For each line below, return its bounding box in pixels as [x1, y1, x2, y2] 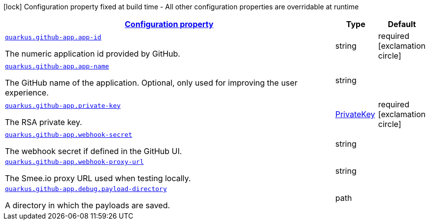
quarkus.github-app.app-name [5, 63, 109, 70]
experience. [5, 88, 49, 97]
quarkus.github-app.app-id [5, 33, 101, 41]
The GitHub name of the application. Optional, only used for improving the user [5, 78, 297, 88]
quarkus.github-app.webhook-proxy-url [5, 158, 144, 165]
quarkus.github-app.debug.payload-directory [5, 185, 167, 192]
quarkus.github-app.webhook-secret [5, 131, 132, 138]
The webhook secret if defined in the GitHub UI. [5, 146, 182, 156]
